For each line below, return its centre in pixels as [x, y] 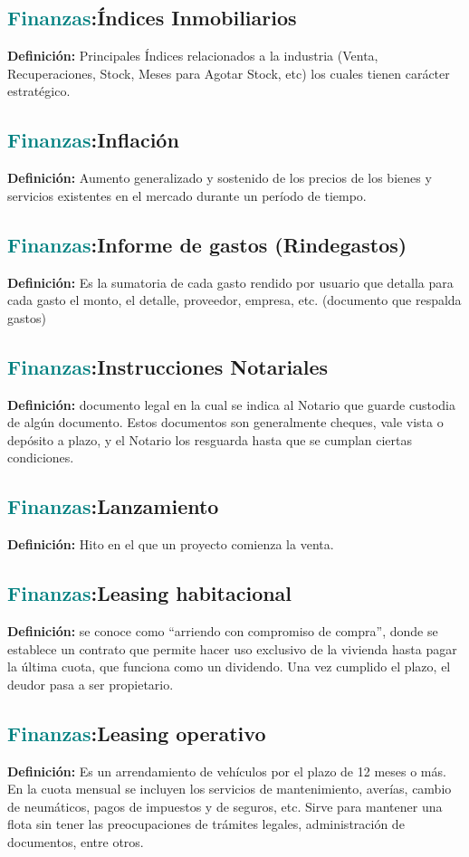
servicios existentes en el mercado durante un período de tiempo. [187, 195]
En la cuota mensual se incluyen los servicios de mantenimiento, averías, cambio [230, 789]
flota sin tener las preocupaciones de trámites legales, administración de [206, 824]
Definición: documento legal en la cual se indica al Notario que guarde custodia [232, 404]
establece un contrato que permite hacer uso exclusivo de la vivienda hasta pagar [232, 648]
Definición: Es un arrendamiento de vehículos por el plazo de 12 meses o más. [227, 771]
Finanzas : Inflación [93, 140]
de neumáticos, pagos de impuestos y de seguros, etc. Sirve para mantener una [225, 806]
